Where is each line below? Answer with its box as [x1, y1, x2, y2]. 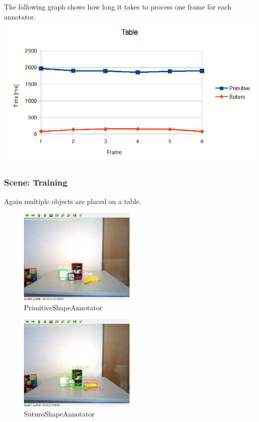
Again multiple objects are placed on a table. [4, 196, 141, 206]
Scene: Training [4, 176, 68, 189]
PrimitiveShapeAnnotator [24, 302, 103, 312]
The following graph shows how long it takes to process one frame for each [4, 1, 232, 11]
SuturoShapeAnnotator [24, 408, 95, 419]
